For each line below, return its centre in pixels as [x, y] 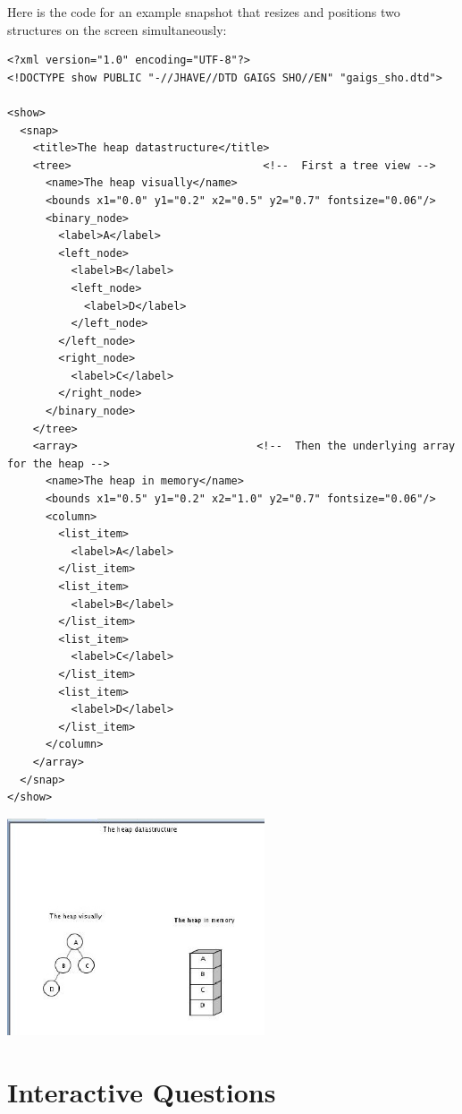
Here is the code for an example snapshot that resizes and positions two [204, 12]
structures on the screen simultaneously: [117, 29]
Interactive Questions [142, 1091]
